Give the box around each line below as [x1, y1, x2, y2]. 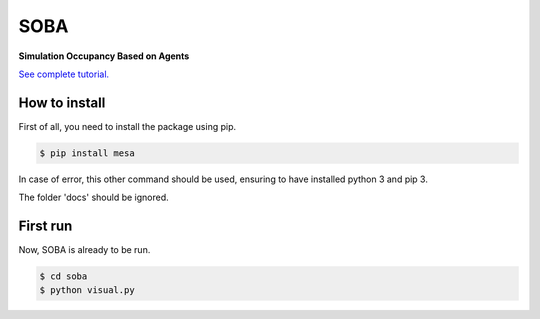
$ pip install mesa [39, 147, 135, 159]
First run [18, 218, 73, 235]
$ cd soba [39, 271, 88, 282]
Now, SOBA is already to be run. [18, 244, 151, 256]
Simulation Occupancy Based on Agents [18, 50, 190, 62]
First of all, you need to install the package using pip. [18, 120, 237, 132]
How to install [18, 94, 106, 111]
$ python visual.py [39, 285, 135, 296]
